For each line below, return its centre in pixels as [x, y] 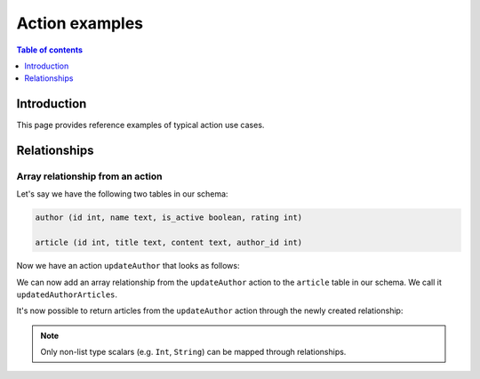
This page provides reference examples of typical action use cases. [140, 125]
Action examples [80, 23]
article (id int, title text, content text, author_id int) [169, 243]
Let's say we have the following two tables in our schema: [122, 194]
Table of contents [50, 50]
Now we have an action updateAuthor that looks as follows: [128, 266]
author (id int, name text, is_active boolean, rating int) [169, 218]
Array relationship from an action [89, 176]
